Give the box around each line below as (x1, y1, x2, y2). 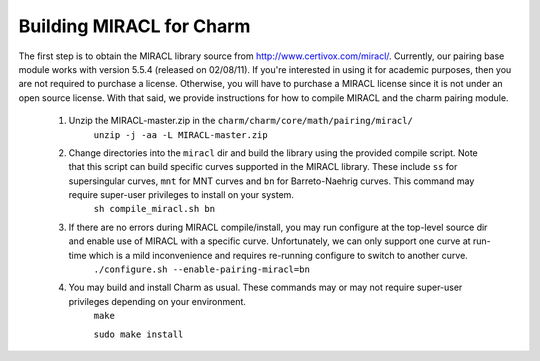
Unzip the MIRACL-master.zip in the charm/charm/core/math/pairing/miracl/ (68, 115, 414, 127)
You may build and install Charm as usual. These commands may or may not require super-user (68, 281, 463, 294)
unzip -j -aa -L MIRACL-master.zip (93, 129, 269, 140)
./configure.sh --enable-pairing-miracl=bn (93, 264, 310, 275)
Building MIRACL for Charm (18, 15, 251, 37)
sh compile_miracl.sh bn (93, 203, 215, 215)
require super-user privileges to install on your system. (68, 189, 295, 201)
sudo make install (93, 328, 184, 340)
